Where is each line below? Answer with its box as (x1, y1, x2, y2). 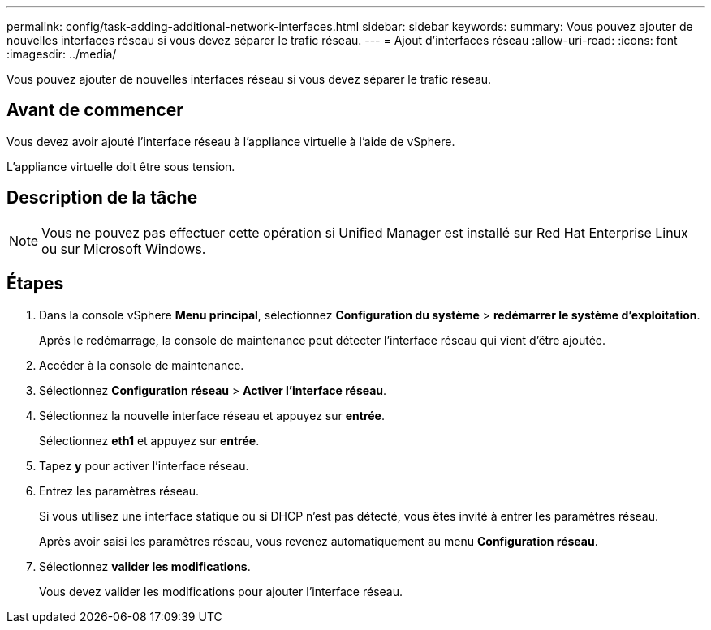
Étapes (6, 273, 64, 294)
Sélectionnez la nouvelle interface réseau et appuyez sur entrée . (39, 408, 385, 422)
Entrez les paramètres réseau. (39, 483, 200, 498)
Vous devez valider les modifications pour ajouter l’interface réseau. (39, 584, 403, 598)
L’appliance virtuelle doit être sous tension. (6, 159, 235, 174)
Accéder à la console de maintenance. (39, 358, 244, 372)
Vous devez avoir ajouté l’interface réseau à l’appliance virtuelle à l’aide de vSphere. (6, 134, 455, 148)
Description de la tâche (6, 187, 198, 208)
